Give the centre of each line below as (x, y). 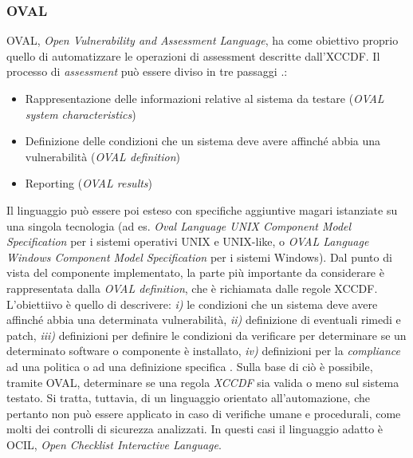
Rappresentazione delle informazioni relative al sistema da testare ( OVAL (205, 98)
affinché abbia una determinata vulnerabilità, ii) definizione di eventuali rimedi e (204, 320)
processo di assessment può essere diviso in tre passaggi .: (147, 71)
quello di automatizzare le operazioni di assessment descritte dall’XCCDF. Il (193, 55)
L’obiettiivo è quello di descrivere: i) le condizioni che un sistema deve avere (192, 304)
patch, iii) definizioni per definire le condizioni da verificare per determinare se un (206, 335)
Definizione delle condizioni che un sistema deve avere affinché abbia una (203, 141)
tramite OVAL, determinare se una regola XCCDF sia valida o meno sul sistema (203, 382)
